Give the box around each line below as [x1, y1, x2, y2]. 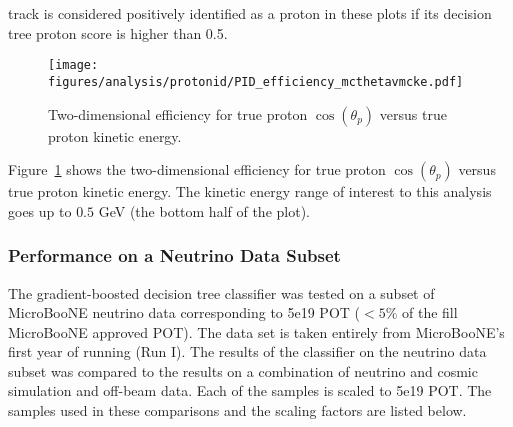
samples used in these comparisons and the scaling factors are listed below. [8, 400, 467, 421]
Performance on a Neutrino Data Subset [8, 243, 341, 268]
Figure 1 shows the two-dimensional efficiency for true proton [8, 159, 386, 180]
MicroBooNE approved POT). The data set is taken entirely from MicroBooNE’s [8, 321, 505, 342]
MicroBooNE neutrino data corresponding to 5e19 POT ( [8, 302, 361, 323]
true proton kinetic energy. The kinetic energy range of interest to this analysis [8, 181, 492, 202]
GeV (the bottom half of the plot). [98, 200, 310, 221]
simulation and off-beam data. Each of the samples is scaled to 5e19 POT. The [8, 380, 492, 401]
